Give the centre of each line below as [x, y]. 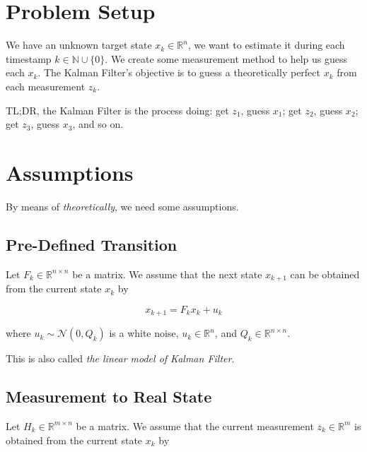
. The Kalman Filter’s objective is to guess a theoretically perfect [179, 72]
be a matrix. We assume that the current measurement [195, 426]
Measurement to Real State [109, 397]
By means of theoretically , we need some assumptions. [122, 206]
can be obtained [325, 274]
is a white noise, [144, 333]
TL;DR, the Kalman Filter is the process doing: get [117, 110]
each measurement [46, 86]
